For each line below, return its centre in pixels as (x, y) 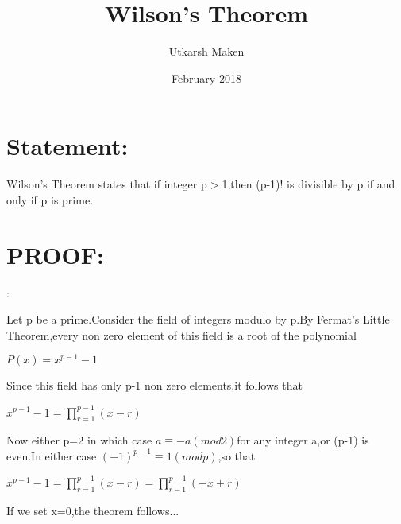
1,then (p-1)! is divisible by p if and (308, 184)
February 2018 (206, 78)
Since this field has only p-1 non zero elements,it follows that (154, 385)
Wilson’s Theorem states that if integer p (107, 184)
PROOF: (55, 254)
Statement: (67, 146)
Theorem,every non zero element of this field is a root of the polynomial (181, 334)
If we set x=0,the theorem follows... (93, 510)
